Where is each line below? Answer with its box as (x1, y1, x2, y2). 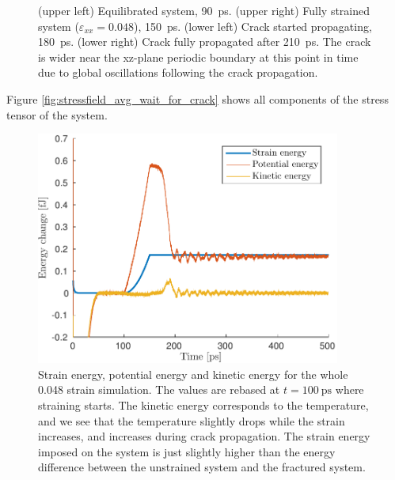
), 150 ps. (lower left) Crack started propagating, (133, 17, 372, 34)
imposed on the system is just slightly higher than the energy (38, 443, 336, 459)
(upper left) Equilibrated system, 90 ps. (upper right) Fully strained (38, 2, 370, 18)
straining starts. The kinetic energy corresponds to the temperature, (38, 397, 369, 414)
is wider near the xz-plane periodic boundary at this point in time (38, 48, 359, 65)
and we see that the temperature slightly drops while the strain (38, 412, 345, 429)
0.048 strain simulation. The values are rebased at (38, 381, 280, 398)
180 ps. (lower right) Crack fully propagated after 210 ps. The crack (38, 33, 371, 50)
